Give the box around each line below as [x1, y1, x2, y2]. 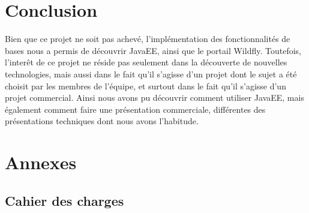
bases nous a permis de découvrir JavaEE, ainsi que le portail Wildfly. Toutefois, [5, 44, 301, 56]
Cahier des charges [5, 191, 124, 209]
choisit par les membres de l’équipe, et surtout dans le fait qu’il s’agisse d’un [5, 79, 286, 92]
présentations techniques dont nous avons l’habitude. [5, 115, 199, 127]
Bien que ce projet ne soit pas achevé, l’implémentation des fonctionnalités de [5, 32, 290, 45]
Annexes [5, 150, 77, 175]
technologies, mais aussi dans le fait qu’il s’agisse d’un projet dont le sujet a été [5, 67, 297, 80]
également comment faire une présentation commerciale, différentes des [5, 103, 266, 115]
